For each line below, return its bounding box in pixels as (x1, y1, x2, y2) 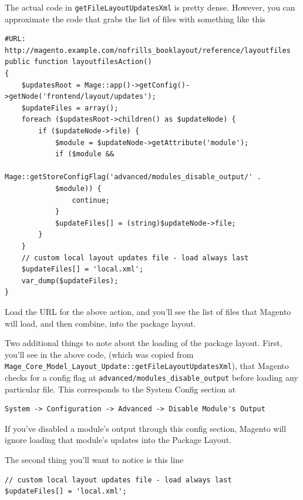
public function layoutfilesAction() (5, 58, 152, 66)
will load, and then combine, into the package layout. (5, 317, 196, 329)
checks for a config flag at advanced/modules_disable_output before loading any (5, 371, 298, 383)
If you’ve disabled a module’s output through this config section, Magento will (5, 422, 287, 434)
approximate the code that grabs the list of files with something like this (5, 12, 265, 25)
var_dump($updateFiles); (21, 276, 119, 285)
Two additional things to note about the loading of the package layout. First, (5, 337, 282, 349)
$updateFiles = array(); (21, 103, 119, 112)
